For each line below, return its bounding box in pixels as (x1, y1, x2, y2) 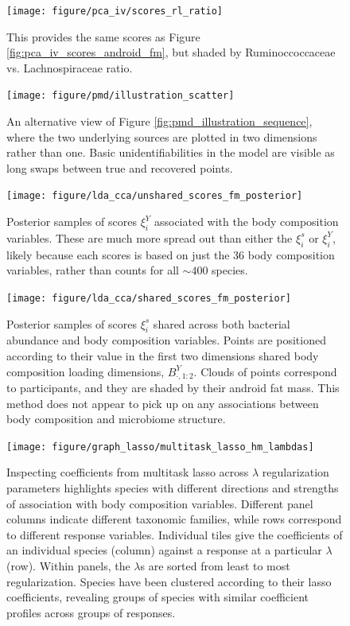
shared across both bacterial (153, 315, 290, 332)
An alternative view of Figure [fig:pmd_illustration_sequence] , (6, 113, 313, 130)
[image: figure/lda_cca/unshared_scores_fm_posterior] (6, 190, 303, 202)
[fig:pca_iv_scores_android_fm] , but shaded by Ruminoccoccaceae (6, 44, 336, 60)
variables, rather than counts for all (6, 262, 179, 278)
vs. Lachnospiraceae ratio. (6, 59, 133, 76)
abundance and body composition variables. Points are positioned (6, 332, 326, 348)
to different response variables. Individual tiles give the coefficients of (6, 526, 343, 542)
